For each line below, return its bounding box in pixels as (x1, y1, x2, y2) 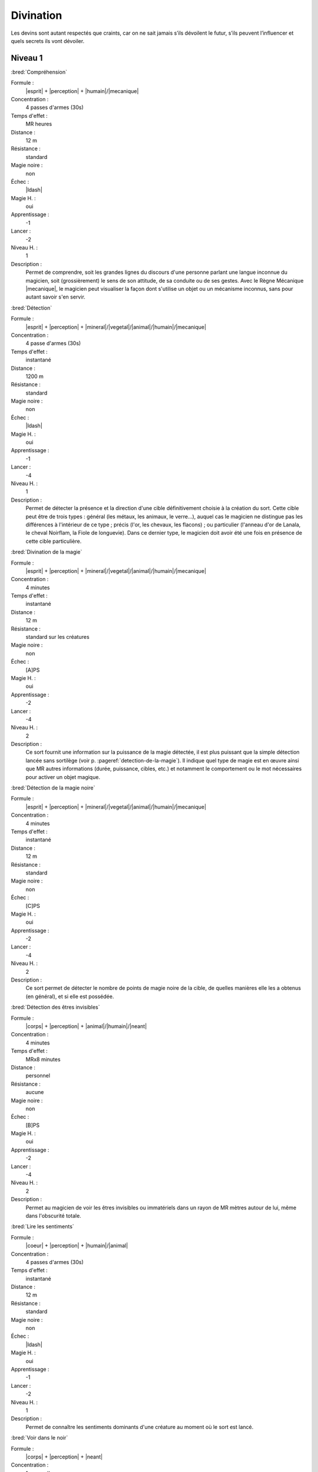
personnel (25, 1072, 50, 1079)
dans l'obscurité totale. (25, 1212, 82, 1219)
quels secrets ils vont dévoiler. (11, 37, 85, 44)
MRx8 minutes (25, 1056, 61, 1063)
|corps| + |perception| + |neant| (25, 1453, 103, 1460)
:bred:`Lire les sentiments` (11, 1223, 75, 1230)
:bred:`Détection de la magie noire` (11, 784, 95, 791)
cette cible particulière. (25, 538, 82, 545)
